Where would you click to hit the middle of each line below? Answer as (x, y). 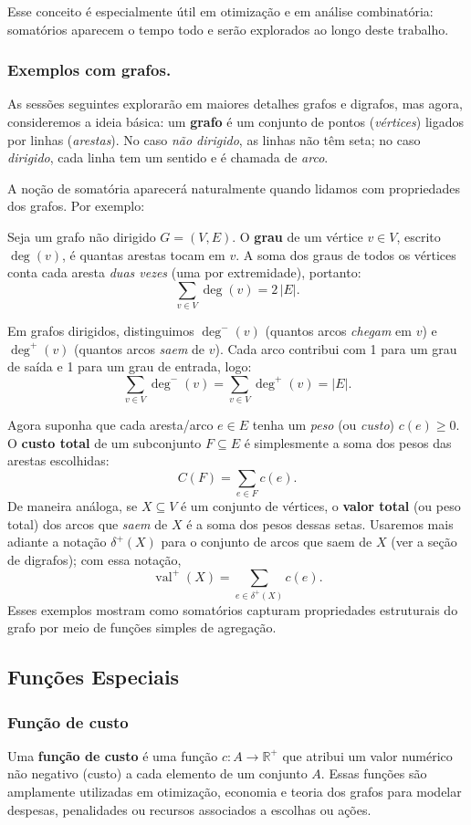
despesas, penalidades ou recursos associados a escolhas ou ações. (189, 809)
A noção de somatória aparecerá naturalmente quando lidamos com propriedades (234, 188)
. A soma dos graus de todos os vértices (346, 254)
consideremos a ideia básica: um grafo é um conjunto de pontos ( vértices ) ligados (235, 121)
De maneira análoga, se (73, 506)
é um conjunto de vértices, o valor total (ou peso (320, 506)
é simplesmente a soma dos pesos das (348, 442)
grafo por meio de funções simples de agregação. (142, 627)
